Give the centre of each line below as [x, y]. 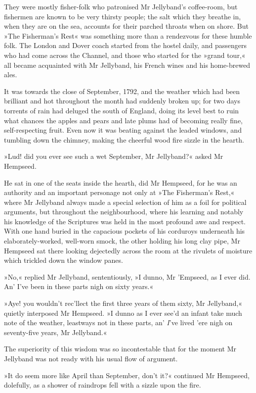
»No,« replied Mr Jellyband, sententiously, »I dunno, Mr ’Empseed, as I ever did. [127, 276]
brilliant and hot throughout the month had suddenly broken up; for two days [122, 101]
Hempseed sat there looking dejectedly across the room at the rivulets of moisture [128, 250]
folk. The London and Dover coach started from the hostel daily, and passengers [125, 45]
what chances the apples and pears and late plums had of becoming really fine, [123, 120]
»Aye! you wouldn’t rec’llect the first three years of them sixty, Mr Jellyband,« [123, 303]
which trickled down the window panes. [64, 260]
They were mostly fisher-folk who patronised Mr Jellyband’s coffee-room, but [121, 6]
